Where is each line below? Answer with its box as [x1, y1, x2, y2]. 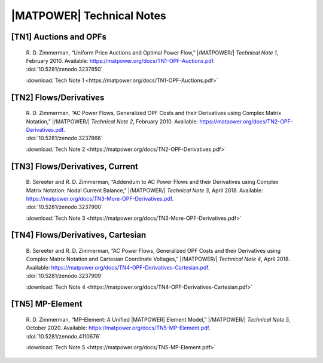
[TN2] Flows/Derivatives [11, 92, 105, 102]
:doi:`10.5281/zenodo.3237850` [26, 66, 103, 73]
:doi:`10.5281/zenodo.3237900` [26, 204, 103, 211]
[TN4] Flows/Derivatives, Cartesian [11, 230, 147, 240]
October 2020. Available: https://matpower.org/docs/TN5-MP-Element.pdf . [26, 324, 211, 332]
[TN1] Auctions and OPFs [11, 32, 107, 42]
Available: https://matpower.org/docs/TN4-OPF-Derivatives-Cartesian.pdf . [26, 264, 210, 271]
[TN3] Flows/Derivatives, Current [11, 161, 139, 171]
